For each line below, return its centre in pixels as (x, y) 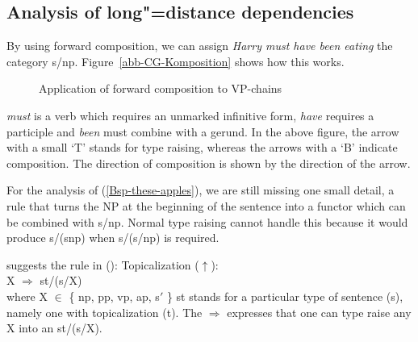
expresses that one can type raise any (319, 312)
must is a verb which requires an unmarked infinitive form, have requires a (190, 115)
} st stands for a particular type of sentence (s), (285, 296)
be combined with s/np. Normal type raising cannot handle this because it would (207, 221)
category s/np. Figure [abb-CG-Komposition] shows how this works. (176, 61)
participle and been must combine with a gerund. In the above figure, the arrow (203, 131)
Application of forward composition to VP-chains (161, 88)
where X (27, 296)
